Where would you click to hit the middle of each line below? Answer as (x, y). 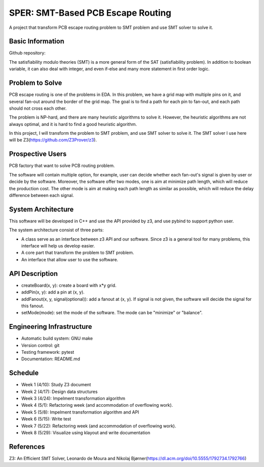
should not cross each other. (38, 108)
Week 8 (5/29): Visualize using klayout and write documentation (86, 433)
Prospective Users (38, 154)
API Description (33, 274)
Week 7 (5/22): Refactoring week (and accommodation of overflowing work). (99, 426)
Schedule (24, 373)
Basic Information (37, 41)
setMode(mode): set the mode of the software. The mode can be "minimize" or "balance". (112, 313)
